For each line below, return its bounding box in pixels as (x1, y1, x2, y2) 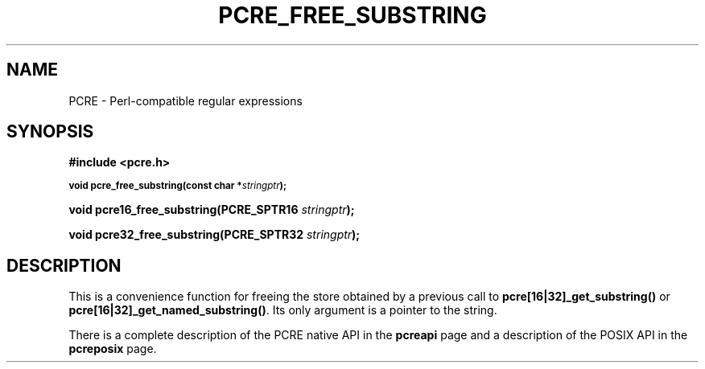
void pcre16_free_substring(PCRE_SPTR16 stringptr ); (68, 203, 355, 217)
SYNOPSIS (6, 121, 94, 142)
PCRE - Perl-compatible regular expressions (68, 93, 303, 108)
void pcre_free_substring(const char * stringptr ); (68, 180, 287, 192)
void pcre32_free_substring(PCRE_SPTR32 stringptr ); (68, 228, 361, 242)
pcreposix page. (68, 342, 157, 356)
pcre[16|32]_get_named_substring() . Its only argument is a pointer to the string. (68, 303, 497, 318)
